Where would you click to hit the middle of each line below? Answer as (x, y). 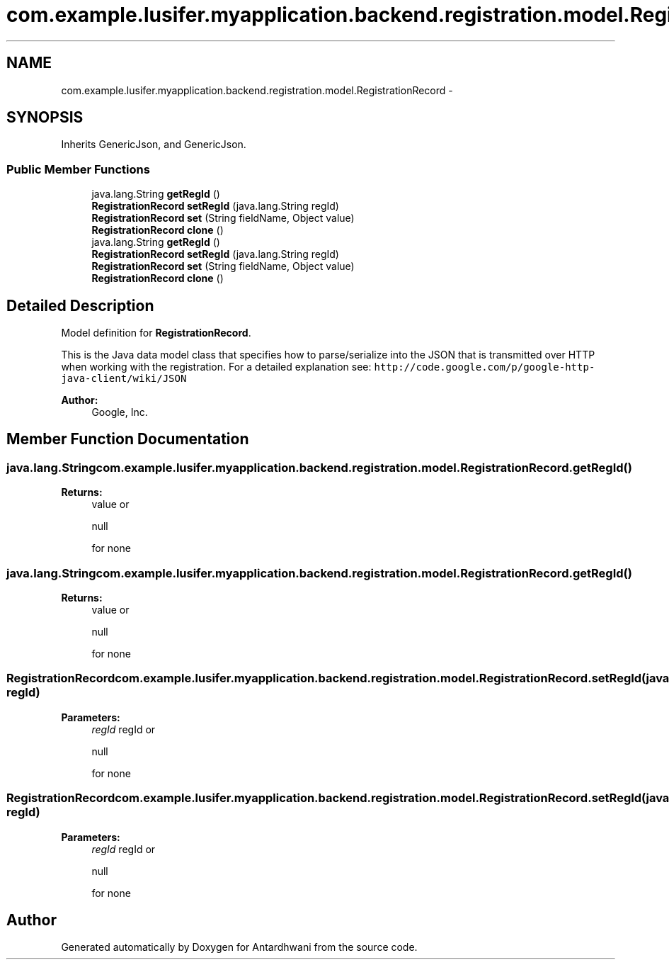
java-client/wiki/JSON (124, 379)
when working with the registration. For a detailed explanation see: (216, 367)
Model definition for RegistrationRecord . (156, 333)
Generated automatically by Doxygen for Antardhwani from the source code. (239, 947)
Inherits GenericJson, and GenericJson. (154, 145)
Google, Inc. (120, 412)
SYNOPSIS (45, 118)
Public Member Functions (78, 169)
